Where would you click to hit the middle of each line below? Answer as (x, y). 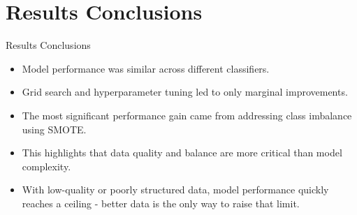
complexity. (46, 166)
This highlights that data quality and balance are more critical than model (182, 153)
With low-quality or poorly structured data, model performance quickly (175, 190)
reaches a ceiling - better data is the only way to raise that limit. (161, 203)
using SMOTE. (54, 129)
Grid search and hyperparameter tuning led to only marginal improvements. (185, 92)
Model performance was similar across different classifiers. (146, 68)
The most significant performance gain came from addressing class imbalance (187, 115)
